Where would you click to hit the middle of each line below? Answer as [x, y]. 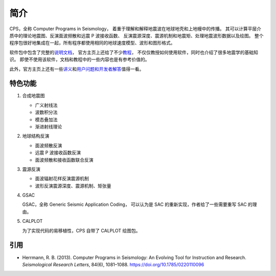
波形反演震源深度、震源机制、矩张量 [73, 186]
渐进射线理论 [49, 126]
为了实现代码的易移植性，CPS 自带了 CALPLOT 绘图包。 [81, 230]
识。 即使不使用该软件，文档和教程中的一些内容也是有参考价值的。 [79, 59]
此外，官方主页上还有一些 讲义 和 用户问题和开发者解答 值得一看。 [77, 69]
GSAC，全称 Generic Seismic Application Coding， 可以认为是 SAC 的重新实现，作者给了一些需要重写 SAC [135, 204]
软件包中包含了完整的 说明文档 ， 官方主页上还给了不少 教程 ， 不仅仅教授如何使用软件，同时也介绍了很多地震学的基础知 [134, 52]
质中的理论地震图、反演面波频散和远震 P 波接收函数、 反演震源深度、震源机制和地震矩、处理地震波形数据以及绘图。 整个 [136, 35]
